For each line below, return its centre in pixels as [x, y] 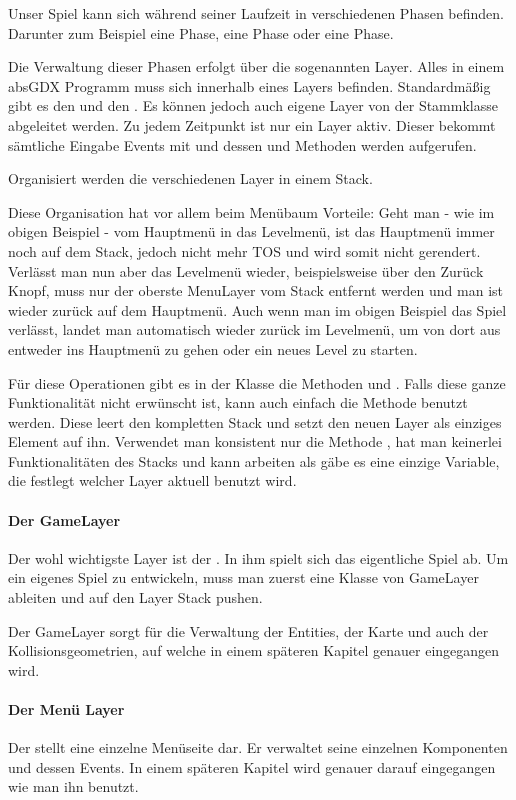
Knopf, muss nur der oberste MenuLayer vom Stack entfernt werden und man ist [256, 290]
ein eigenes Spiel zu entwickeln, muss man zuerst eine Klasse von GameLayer [243, 577]
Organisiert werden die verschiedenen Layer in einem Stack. [190, 178]
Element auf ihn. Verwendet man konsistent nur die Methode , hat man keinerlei [255, 441]
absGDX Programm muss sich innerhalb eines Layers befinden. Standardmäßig [249, 85]
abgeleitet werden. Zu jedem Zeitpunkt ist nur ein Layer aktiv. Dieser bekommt [252, 124]
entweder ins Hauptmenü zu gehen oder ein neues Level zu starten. [213, 348]
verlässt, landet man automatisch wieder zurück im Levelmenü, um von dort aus [254, 329]
